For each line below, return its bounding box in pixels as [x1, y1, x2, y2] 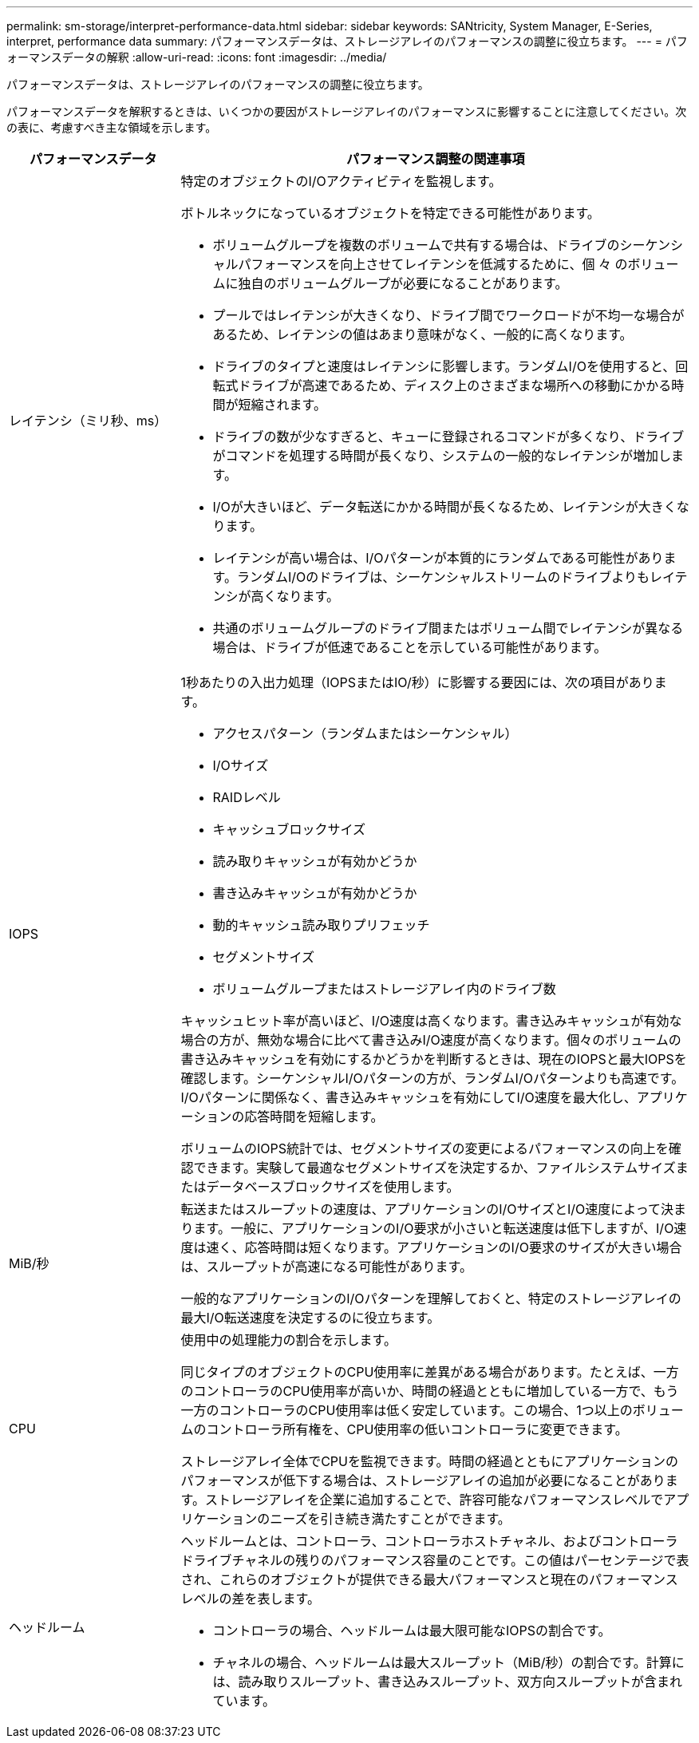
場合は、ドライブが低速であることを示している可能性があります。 [212, 639, 607, 655]
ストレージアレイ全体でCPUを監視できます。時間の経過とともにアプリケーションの [180, 1453, 679, 1469]
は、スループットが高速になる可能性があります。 [180, 1259, 472, 1275]
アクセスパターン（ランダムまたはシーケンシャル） [212, 725, 518, 741]
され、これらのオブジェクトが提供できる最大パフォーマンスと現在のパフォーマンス [180, 1571, 678, 1587]
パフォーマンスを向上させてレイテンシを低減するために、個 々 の [238, 256, 628, 272]
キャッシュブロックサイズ [212, 821, 366, 837]
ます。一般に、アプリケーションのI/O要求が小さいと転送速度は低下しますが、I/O [193, 1220, 674, 1236]
